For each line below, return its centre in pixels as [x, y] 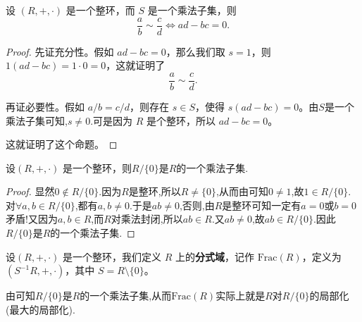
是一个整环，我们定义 [112, 256]
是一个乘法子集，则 [192, 10]
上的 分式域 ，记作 [215, 256]
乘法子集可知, [37, 120]
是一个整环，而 [100, 10]
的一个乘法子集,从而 [126, 296]
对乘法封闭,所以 [147, 219]
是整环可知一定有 [262, 205]
